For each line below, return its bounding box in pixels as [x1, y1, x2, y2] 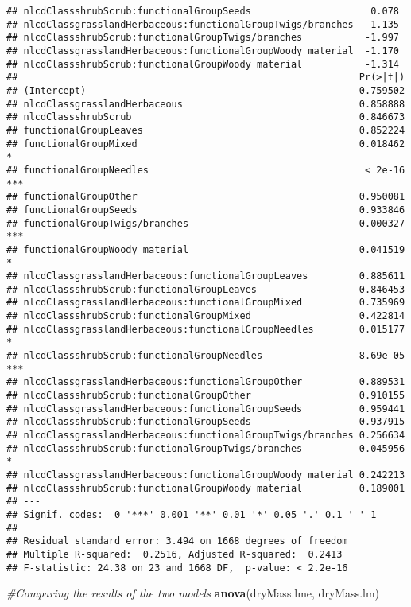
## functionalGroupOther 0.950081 [6, 191, 405, 203]
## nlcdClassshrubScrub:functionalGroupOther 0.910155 [6, 390, 405, 402]
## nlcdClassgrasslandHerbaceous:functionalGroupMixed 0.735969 [6, 297, 405, 309]
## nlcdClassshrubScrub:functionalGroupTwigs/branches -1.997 [6, 32, 399, 44]
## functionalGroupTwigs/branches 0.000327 [6, 217, 405, 229]
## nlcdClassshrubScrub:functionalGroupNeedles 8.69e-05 [6, 350, 405, 362]
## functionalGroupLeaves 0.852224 [6, 124, 405, 136]
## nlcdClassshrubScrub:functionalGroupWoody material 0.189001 [6, 482, 405, 494]
